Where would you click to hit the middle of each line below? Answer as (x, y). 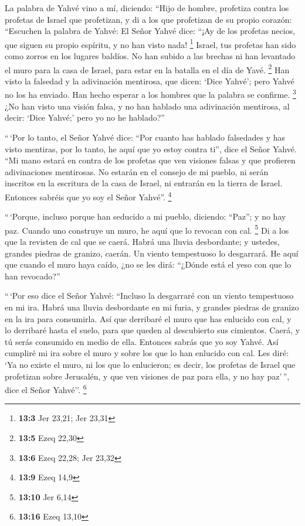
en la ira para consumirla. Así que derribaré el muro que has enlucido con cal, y (148, 318)
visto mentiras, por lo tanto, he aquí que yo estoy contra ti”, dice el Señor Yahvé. (151, 148)
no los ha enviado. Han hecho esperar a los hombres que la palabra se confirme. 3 (150, 94)
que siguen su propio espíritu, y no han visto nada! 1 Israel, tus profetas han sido (150, 43)
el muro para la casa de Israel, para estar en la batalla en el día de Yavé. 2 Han (147, 69)
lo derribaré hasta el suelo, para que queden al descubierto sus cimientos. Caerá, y (152, 330)
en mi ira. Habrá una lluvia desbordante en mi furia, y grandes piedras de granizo (152, 307)
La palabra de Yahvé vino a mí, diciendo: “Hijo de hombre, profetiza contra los (147, 8)
